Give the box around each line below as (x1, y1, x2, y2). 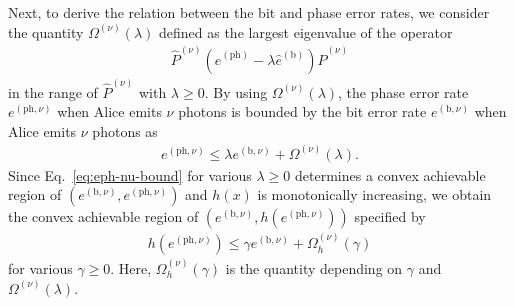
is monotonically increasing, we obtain (257, 184, 492, 205)
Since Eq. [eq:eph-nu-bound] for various (8, 164, 252, 185)
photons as (92, 120, 158, 141)
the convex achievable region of (8, 206, 199, 227)
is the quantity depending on (225, 258, 403, 279)
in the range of (8, 81, 98, 102)
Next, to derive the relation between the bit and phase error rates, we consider (8, 2, 490, 22)
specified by (354, 206, 426, 227)
